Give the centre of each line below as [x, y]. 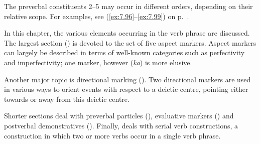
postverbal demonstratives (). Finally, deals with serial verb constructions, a [121, 125]
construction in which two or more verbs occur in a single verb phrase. [112, 135]
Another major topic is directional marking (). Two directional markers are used [127, 79]
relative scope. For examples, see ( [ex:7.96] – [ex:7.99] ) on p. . [97, 16]
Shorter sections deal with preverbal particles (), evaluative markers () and [119, 116]
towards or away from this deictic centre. [67, 99]
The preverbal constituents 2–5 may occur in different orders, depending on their [128, 6]
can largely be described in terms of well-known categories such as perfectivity [124, 52]
